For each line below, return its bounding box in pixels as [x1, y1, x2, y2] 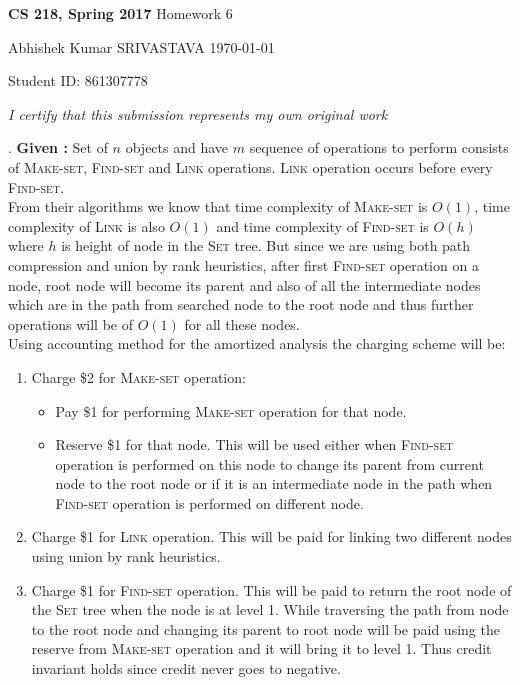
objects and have [125, 137, 229, 158]
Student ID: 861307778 [8, 70, 148, 91]
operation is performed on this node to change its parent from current [55, 453, 484, 474]
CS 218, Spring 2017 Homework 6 [8, 3, 233, 23]
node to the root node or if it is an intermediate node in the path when [55, 473, 493, 494]
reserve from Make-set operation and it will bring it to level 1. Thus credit [31, 638, 492, 659]
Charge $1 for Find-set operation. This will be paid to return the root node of [31, 579, 512, 600]
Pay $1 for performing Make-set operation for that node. [55, 400, 407, 421]
